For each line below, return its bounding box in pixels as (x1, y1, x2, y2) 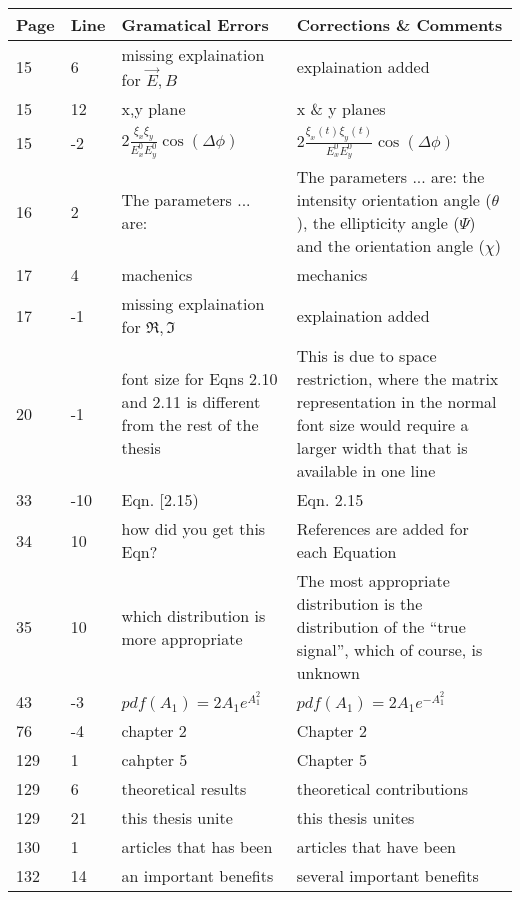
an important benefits (121, 864, 274, 888)
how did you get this (121, 517, 266, 541)
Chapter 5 (296, 748, 367, 772)
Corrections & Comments (296, 13, 503, 36)
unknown (296, 661, 360, 685)
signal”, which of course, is (296, 638, 483, 662)
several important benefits (296, 864, 479, 888)
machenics (121, 263, 193, 287)
